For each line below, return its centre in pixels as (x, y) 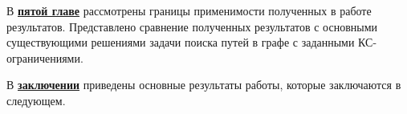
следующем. (36, 100)
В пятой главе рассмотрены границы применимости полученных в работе (189, 10)
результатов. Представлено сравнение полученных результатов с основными (192, 26)
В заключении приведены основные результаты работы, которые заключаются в (204, 85)
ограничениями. (45, 57)
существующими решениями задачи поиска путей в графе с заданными (181, 42)
